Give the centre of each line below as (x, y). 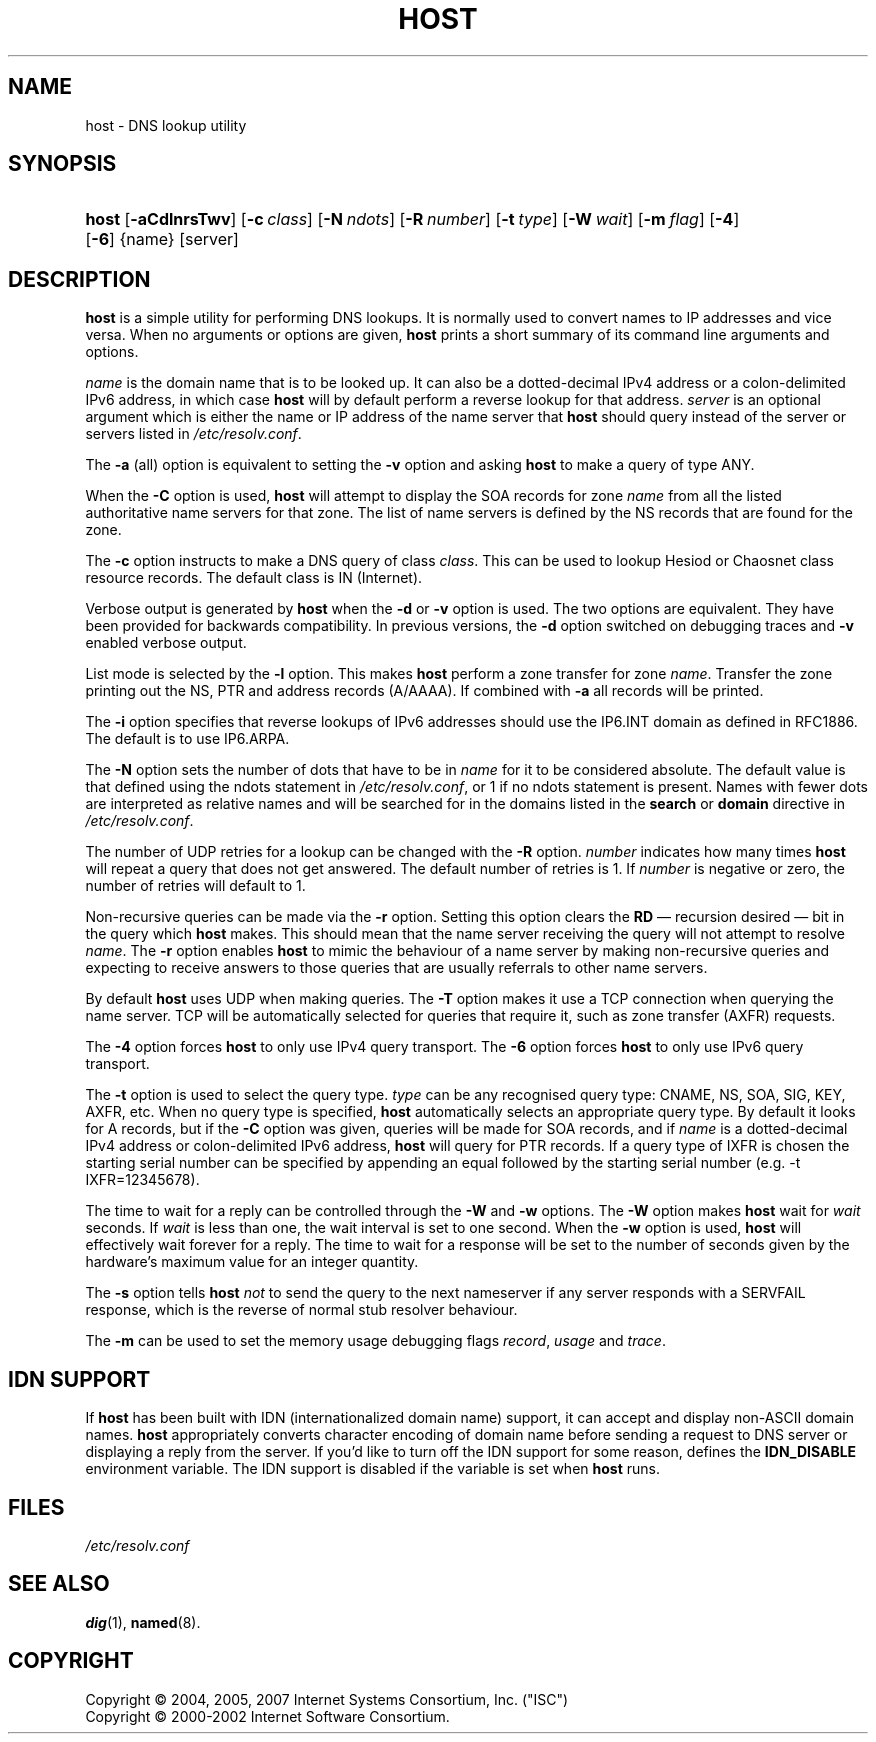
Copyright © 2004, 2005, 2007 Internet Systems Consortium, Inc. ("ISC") (327, 1699)
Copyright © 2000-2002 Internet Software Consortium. (267, 1716)
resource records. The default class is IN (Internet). (254, 578)
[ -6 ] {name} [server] (162, 239)
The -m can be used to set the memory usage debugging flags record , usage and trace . (375, 1341)
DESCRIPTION (79, 279)
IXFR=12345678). (142, 1180)
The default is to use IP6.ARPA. (187, 739)
